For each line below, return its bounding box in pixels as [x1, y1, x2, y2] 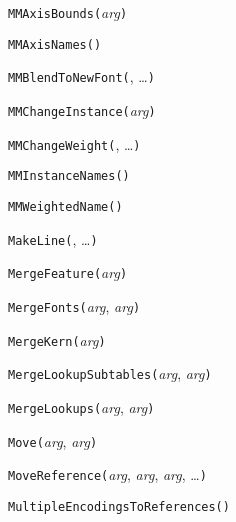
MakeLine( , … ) [8, 228, 98, 249]
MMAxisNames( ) [8, 37, 102, 52]
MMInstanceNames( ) [8, 169, 130, 184]
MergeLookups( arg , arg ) [8, 396, 155, 417]
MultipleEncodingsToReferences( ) [8, 499, 230, 514]
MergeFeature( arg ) [8, 262, 128, 283]
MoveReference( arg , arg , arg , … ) [8, 464, 207, 485]
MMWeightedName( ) [8, 199, 123, 214]
